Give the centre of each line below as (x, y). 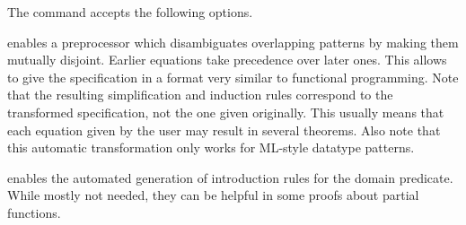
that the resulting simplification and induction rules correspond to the (200, 95)
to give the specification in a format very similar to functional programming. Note (233, 77)
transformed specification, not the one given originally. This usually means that (226, 112)
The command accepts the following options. (130, 12)
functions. (34, 212)
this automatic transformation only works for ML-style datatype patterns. (211, 147)
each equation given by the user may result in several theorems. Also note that (224, 130)
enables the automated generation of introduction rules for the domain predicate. (230, 177)
